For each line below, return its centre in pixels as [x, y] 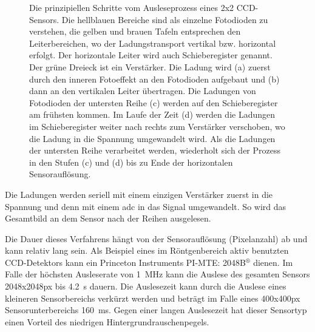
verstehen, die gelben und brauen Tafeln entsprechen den [135, 31]
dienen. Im [273, 262]
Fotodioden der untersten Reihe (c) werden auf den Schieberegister [154, 102]
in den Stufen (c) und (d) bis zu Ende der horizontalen [131, 162]
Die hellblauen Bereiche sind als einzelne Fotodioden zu [165, 19]
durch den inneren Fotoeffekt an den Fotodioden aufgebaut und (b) [154, 79]
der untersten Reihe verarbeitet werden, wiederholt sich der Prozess [155, 150]
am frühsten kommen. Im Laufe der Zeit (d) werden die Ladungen [152, 114]
